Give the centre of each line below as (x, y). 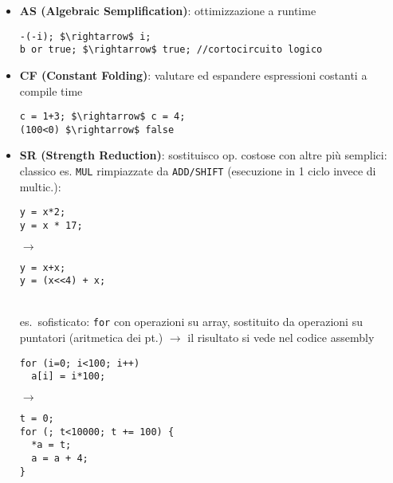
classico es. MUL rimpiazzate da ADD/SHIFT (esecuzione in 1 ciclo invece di (198, 171)
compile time (51, 90)
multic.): (40, 186)
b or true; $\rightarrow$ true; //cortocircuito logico (171, 50)
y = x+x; (43, 267)
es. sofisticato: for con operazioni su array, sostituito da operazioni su (191, 322)
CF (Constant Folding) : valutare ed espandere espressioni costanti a (193, 75)
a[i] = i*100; (69, 377)
